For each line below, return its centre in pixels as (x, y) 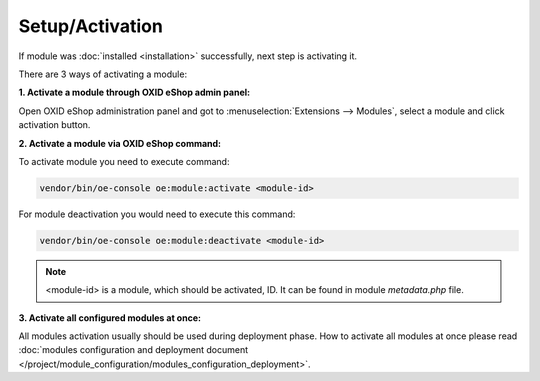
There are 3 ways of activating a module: (103, 74)
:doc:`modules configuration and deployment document (133, 350)
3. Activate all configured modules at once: (110, 317)
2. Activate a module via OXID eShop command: (120, 143)
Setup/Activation (91, 26)
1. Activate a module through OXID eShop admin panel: (134, 92)
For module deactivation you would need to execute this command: (157, 214)
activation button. (54, 125)
